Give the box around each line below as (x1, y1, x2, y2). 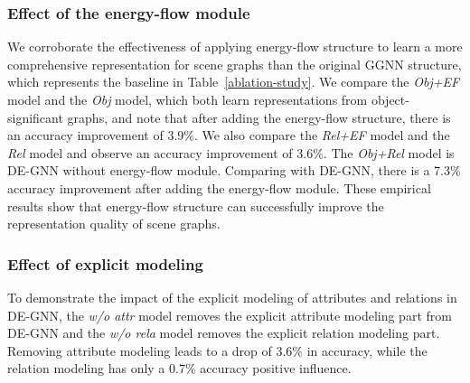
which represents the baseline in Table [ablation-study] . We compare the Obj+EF (7, 72, 460, 91)
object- (371, 90, 409, 108)
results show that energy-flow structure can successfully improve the (7, 196, 384, 215)
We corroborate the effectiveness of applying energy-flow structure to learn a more (7, 37, 463, 56)
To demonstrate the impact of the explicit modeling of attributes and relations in (7, 287, 457, 306)
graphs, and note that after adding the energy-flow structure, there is (67, 107, 451, 126)
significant (7, 107, 63, 126)
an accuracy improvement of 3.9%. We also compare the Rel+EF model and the (7, 126, 450, 145)
